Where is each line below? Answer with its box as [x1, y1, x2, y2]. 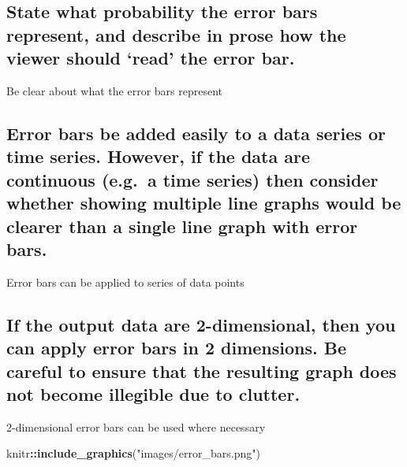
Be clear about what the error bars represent [6, 82, 222, 98]
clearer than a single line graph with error [6, 213, 358, 238]
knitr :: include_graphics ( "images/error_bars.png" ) [6, 445, 260, 461]
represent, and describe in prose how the [6, 22, 346, 46]
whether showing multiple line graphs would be [6, 191, 401, 215]
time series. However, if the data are [6, 144, 311, 169]
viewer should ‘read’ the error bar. [6, 46, 295, 70]
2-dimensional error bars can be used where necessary [6, 418, 266, 435]
